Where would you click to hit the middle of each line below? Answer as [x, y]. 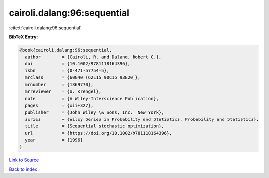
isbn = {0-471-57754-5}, [67, 71]
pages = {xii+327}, [59, 106]
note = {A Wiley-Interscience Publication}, [92, 98]
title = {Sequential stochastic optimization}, [95, 126]
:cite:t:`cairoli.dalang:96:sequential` [45, 28]
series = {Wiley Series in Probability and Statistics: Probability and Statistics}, [142, 119]
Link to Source [24, 160]
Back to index [23, 169]
